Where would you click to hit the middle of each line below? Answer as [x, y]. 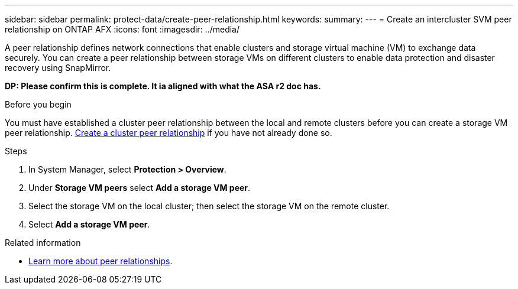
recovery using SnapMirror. [58, 68]
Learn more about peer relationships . [101, 261]
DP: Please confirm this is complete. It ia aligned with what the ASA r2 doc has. [163, 86]
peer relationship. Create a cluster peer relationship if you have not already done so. [169, 133]
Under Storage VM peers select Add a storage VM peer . [140, 188]
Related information [43, 243]
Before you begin [38, 104]
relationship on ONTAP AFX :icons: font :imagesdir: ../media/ [122, 29]
